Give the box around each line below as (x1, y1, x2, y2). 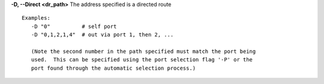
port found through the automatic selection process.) (31, 64, 196, 71)
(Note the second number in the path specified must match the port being (31, 48, 256, 55)
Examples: (22, 15, 50, 21)
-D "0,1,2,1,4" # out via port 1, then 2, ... (31, 32, 174, 38)
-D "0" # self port (31, 23, 117, 30)
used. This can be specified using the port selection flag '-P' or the (31, 57, 253, 63)
